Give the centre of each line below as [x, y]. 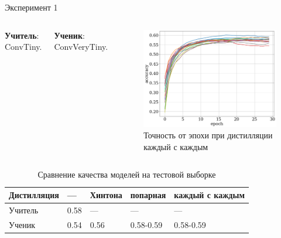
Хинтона [106, 195]
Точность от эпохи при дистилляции [208, 135]
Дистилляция [34, 195]
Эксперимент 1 [31, 7]
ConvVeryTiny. [81, 47]
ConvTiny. [23, 47]
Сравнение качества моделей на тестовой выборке [127, 174]
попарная [148, 195]
